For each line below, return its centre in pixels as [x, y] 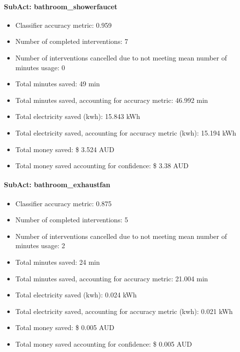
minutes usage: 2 [40, 245]
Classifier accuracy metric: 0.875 [64, 203]
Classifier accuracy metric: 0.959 [64, 25]
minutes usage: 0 [40, 67]
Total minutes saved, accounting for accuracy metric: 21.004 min [112, 278]
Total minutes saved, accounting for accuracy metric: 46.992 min [112, 100]
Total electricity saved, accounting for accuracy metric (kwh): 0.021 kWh [124, 311]
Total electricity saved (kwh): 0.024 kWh [76, 295]
